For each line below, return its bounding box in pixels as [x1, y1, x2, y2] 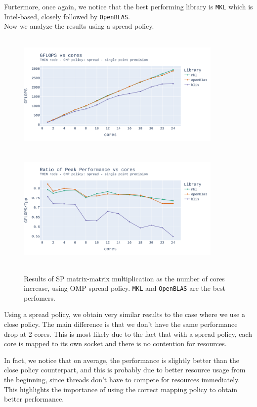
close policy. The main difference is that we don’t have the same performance [4, 319, 238, 329]
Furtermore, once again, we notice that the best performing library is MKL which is [4, 1, 253, 11]
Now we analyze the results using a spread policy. [4, 21, 154, 31]
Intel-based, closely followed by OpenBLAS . [4, 11, 130, 21]
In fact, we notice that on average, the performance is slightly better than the [4, 355, 239, 365]
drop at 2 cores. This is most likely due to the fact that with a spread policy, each [4, 328, 253, 339]
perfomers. [24, 292, 55, 303]
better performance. [4, 394, 64, 404]
